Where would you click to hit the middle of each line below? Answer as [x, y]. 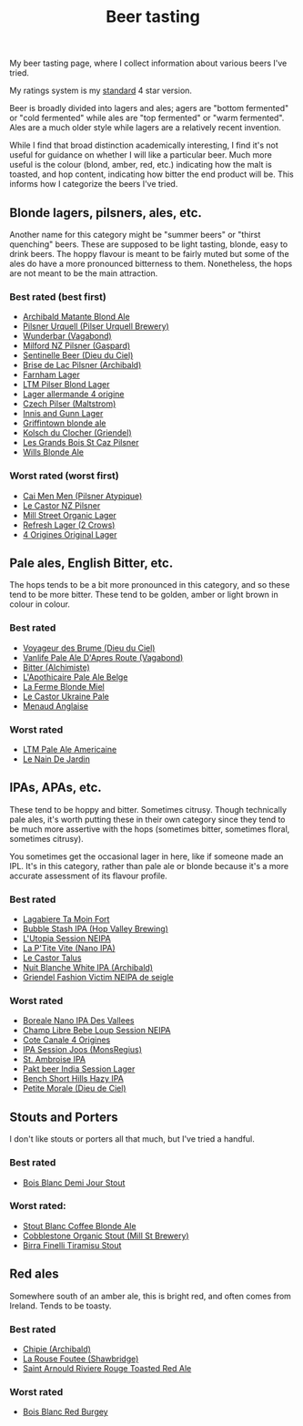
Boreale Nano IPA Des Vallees [78, 1021]
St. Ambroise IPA [54, 1060]
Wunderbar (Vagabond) [67, 336]
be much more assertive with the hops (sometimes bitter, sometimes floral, [150, 829]
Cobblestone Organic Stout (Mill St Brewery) [106, 1236]
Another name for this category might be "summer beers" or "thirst [135, 235]
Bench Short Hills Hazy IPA [73, 1079]
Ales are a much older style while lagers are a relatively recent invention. [146, 128]
